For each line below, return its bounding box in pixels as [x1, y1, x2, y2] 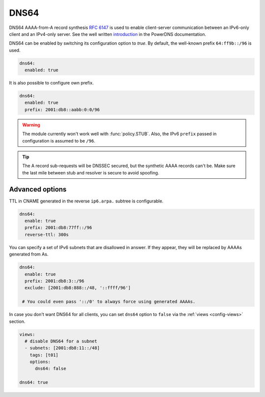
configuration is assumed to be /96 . [22, 138, 96, 143]
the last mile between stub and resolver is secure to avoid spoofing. [22, 170, 159, 175]
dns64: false [35, 366, 66, 371]
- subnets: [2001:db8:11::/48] [25, 345, 100, 351]
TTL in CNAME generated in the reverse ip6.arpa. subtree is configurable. [9, 198, 164, 204]
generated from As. [9, 251, 49, 257]
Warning [22, 122, 40, 128]
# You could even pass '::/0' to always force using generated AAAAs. [22, 299, 196, 305]
